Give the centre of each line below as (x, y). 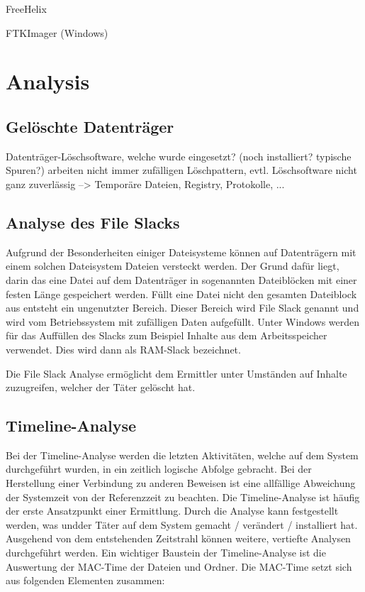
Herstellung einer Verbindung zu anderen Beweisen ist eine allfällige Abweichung (181, 483)
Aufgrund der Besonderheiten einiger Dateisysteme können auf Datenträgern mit (181, 252)
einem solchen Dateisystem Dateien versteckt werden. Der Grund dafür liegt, (173, 266)
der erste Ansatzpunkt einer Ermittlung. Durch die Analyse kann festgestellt (172, 511)
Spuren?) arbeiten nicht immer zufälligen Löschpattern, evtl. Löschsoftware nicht (181, 170)
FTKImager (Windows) (57, 32)
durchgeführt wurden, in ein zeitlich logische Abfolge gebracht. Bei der (159, 469)
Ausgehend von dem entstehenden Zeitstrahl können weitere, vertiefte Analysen (178, 538)
